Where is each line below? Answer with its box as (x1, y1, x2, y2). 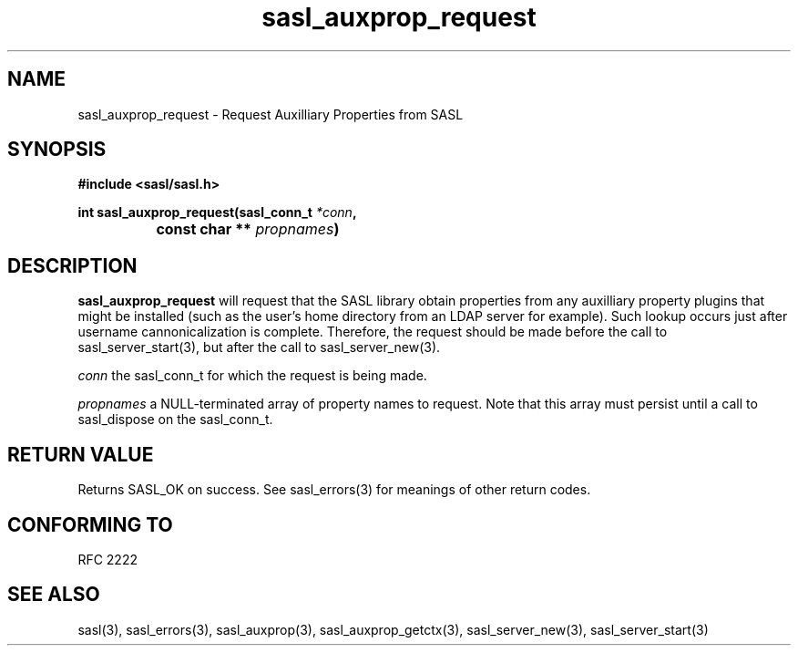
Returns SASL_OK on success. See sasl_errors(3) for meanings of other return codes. (77, 482, 591, 498)
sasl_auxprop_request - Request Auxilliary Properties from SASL (77, 106, 464, 122)
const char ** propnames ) (156, 220, 340, 239)
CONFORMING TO (7, 513, 173, 536)
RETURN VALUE (7, 442, 154, 466)
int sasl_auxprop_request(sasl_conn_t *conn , (77, 204, 357, 221)
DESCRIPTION (7, 254, 138, 277)
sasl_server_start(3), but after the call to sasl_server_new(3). (77, 339, 441, 356)
